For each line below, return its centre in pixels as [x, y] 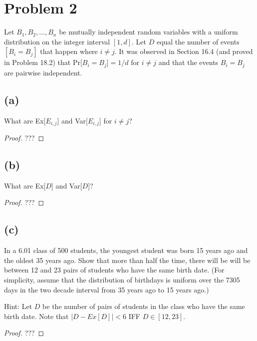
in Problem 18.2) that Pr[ [43, 62]
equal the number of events [198, 41]
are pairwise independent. [43, 72]
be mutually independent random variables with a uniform [148, 32]
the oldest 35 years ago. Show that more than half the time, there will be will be [127, 260]
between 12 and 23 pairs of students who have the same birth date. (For [114, 270]
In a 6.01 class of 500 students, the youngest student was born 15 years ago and [126, 250]
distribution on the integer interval [57, 41]
